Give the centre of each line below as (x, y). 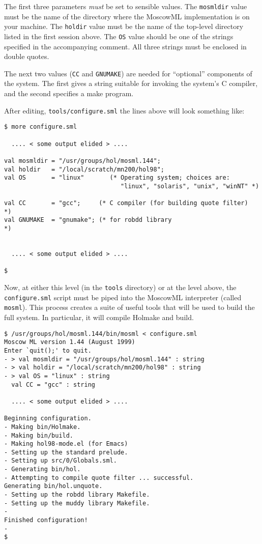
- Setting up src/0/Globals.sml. (61, 461)
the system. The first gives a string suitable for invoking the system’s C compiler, (131, 83)
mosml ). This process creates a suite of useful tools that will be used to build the (129, 307)
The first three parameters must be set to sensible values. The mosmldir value (126, 6)
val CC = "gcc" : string (53, 384)
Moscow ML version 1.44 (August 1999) (70, 342)
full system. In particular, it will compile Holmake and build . (99, 317)
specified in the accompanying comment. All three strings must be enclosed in (125, 46)
